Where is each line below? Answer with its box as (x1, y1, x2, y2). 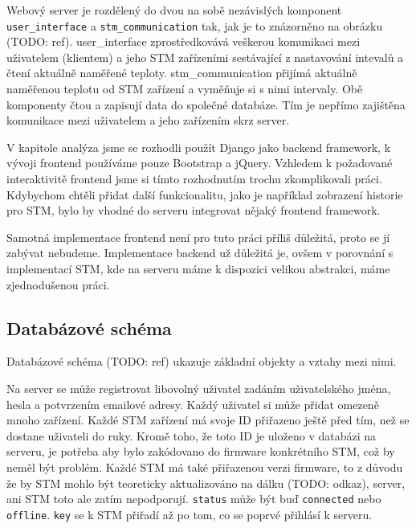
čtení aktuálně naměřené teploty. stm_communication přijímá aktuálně (6, 64, 357, 81)
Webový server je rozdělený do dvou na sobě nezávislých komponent (6, 2, 342, 18)
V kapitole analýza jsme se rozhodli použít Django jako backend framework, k (6, 138, 391, 155)
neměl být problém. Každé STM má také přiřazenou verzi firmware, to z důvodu (6, 458, 403, 475)
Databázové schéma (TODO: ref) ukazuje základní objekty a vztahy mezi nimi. (6, 353, 397, 370)
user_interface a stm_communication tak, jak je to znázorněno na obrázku (6, 17, 383, 34)
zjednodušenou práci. (6, 276, 110, 293)
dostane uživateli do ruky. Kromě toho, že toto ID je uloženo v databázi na (6, 427, 377, 444)
